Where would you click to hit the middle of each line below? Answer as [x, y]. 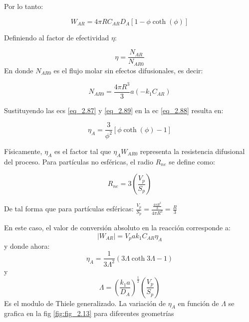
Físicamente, [23, 151]
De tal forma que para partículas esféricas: [69, 209]
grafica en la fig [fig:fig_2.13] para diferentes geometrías [89, 313]
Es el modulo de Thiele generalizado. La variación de [85, 303]
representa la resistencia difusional [192, 151]
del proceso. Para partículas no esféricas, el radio [79, 161]
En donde [19, 70]
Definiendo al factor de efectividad [57, 37]
